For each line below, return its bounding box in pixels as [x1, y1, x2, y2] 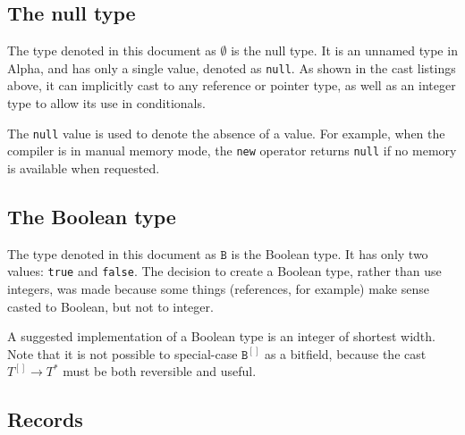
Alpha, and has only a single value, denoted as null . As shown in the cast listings [7, 58, 456, 77]
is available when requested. [7, 158, 160, 177]
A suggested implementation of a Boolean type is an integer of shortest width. [7, 327, 435, 346]
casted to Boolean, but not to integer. [7, 297, 214, 315]
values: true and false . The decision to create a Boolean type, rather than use [7, 262, 442, 280]
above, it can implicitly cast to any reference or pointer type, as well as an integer [7, 76, 456, 95]
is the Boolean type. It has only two [231, 244, 428, 263]
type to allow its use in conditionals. [7, 94, 206, 113]
